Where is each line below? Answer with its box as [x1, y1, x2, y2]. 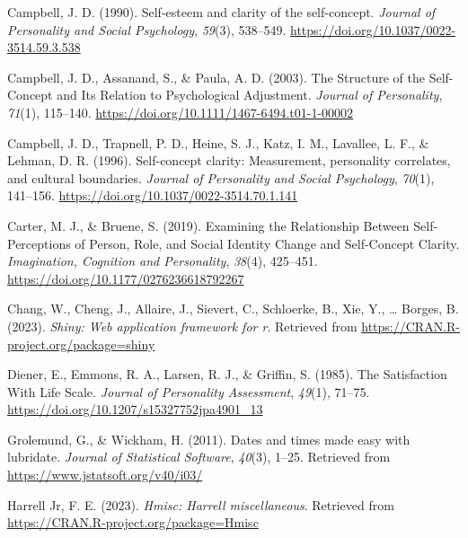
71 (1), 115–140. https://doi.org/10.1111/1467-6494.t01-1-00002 [7, 102, 354, 121]
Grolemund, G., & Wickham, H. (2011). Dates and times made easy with [7, 429, 411, 448]
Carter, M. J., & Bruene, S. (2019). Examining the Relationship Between [7, 216, 410, 234]
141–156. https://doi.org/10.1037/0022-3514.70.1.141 [7, 186, 298, 205]
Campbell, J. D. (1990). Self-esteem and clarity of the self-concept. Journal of [7, 3, 436, 21]
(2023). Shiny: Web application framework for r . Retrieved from [7, 316, 358, 335]
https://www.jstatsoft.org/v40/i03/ [7, 465, 203, 484]
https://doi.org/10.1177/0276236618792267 [7, 269, 244, 287]
